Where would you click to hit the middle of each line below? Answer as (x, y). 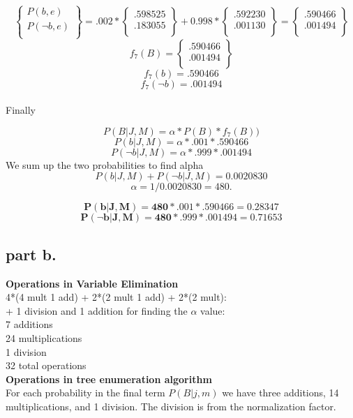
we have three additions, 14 (280, 393)
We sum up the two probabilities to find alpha (105, 164)
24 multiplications (44, 337)
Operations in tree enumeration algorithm (109, 379)
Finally (21, 110)
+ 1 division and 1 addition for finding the (97, 310)
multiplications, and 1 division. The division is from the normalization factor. (171, 406)
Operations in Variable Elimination (92, 283)
